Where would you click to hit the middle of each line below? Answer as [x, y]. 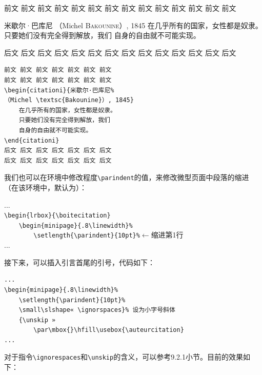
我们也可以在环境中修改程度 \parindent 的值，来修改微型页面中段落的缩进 [127, 177]
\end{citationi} [32, 140]
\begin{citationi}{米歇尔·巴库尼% [59, 90]
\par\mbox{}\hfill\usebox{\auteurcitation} [109, 330]
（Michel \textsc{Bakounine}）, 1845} [69, 100]
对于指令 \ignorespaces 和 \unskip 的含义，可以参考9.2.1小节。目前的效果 [124, 357]
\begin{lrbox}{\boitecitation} [57, 216]
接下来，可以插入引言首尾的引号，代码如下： [79, 262]
